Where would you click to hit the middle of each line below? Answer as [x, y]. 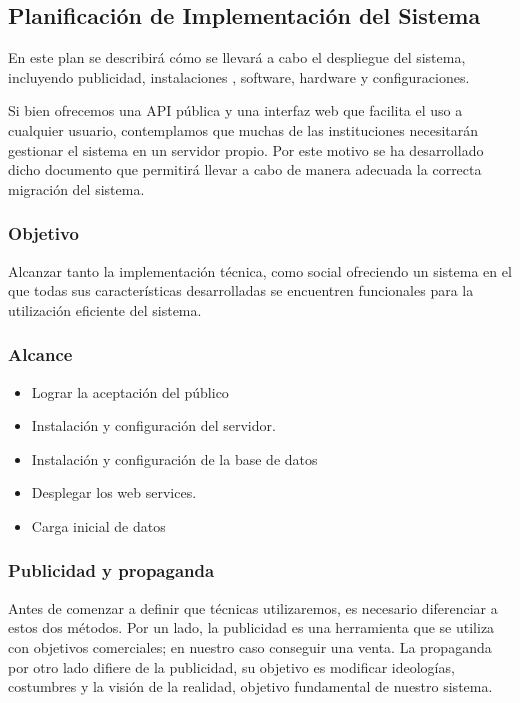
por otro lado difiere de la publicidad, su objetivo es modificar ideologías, [231, 666]
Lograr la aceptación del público [130, 391]
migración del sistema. [76, 188]
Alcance [40, 354]
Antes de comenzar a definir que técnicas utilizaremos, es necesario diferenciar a [253, 607]
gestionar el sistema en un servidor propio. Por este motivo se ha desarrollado [246, 149]
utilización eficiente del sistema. [105, 309]
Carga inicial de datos [98, 525]
